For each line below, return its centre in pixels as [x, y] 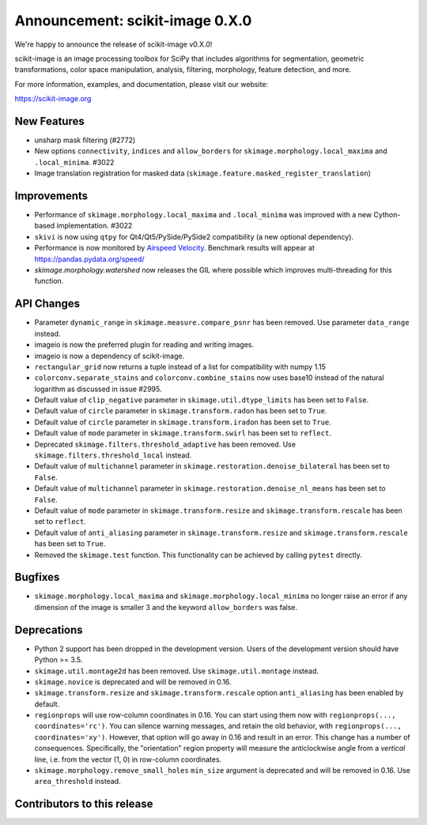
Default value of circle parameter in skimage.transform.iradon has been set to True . [183, 422]
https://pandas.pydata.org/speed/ [90, 259]
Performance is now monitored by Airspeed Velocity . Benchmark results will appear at [175, 248]
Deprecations [49, 629]
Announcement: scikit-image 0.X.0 [133, 21]
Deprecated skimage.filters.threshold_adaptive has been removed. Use [165, 444]
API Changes [47, 304]
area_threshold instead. [78, 782]
